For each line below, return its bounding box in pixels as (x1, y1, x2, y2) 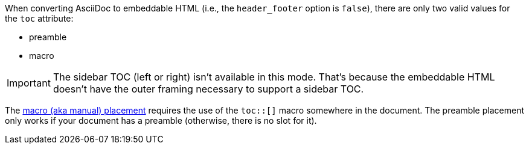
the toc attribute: (5, 13, 74, 23)
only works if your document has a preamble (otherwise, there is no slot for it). (5, 115, 317, 126)
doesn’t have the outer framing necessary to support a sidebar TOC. (53, 83, 364, 95)
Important (7, 77, 51, 89)
